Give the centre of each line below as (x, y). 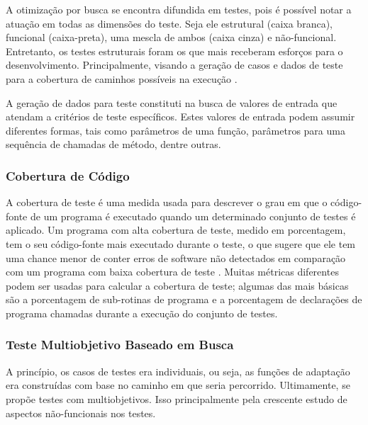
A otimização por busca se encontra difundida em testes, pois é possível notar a (179, 9)
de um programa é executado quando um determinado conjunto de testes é (193, 216)
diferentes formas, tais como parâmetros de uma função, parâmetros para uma (175, 130)
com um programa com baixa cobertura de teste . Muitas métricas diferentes (172, 272)
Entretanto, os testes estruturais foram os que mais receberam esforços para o (174, 51)
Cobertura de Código (68, 175)
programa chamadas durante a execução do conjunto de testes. (142, 313)
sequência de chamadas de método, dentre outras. (113, 144)
